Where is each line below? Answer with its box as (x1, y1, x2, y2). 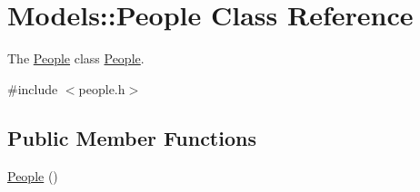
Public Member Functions (7, 123, 256, 151)
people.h (78, 79, 125, 98)
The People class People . (7, 49, 145, 68)
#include (7, 79, 58, 98)
